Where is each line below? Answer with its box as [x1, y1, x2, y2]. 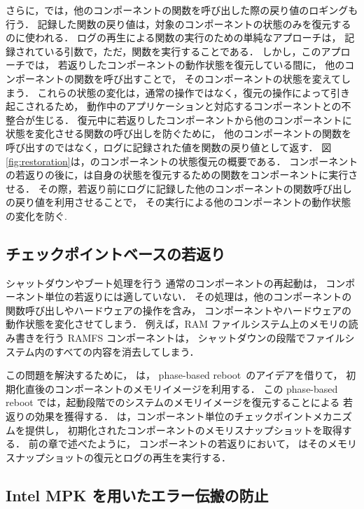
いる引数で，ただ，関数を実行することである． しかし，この [44, 43, 321, 58]
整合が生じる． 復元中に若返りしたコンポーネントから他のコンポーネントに [6, 112, 352, 127]
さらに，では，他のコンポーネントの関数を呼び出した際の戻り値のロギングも [6, 3, 358, 17]
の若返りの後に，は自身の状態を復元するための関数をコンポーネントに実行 [6, 167, 349, 182]
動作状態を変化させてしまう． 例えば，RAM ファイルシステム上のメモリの [6, 316, 349, 331]
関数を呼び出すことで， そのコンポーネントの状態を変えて [73, 71, 341, 85]
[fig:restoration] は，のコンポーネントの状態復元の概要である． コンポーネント [6, 153, 358, 168]
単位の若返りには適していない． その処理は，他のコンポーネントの [44, 289, 352, 304]
